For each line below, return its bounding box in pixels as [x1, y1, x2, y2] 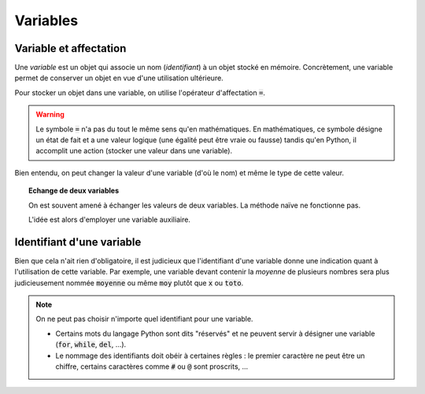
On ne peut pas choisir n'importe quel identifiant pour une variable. [35, 315, 253, 324]
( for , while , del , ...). [55, 340, 127, 349]
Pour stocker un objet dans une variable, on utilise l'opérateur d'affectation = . [14, 87, 265, 98]
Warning [35, 110, 65, 120]
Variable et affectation [14, 42, 127, 55]
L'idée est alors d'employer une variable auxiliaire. [28, 215, 190, 224]
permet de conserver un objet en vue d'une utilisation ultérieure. [14, 73, 224, 83]
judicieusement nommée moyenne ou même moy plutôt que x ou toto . [14, 278, 244, 287]
